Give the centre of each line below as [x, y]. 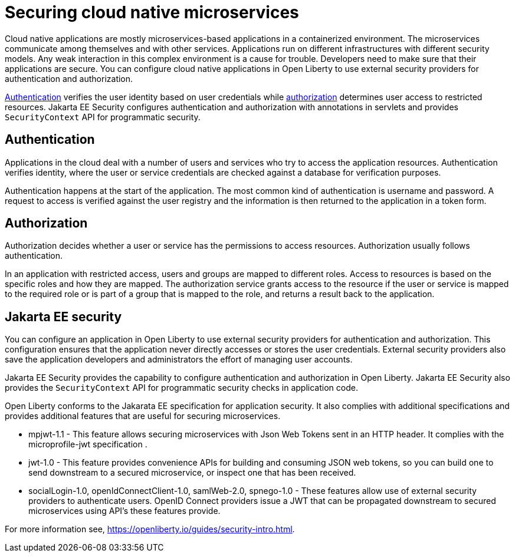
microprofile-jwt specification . [88, 444]
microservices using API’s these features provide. [124, 511]
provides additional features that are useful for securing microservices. [143, 416]
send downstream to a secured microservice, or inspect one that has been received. [192, 473]
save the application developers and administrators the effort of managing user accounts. [179, 360]
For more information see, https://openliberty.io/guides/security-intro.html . [150, 529]
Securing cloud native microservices [152, 12]
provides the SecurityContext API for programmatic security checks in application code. [181, 388]
